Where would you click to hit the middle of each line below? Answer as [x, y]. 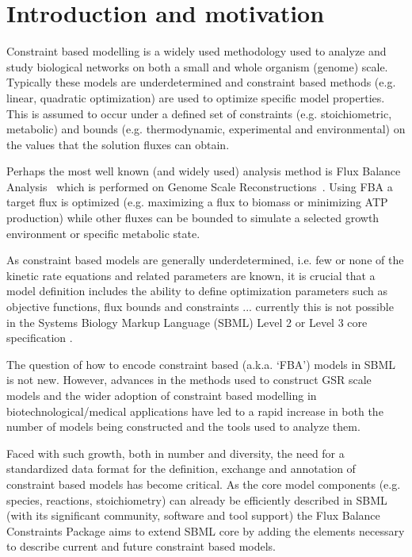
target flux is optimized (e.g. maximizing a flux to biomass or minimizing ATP [197, 202]
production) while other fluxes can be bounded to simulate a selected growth [193, 218]
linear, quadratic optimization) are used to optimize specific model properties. [196, 97]
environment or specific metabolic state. [103, 233]
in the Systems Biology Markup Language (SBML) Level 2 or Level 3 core [187, 322]
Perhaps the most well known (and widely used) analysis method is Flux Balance [204, 171]
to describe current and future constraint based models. [141, 546]
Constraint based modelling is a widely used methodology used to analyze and [196, 51]
